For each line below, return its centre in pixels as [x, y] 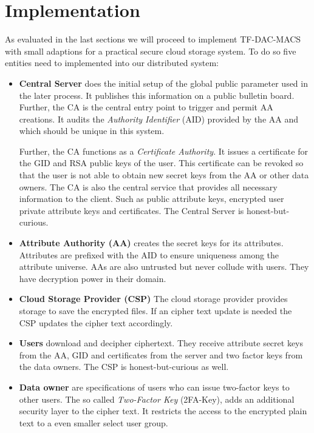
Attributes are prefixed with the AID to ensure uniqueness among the [149, 254]
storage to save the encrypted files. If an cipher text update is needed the [155, 310]
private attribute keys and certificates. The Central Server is [131, 210]
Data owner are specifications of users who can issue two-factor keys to [154, 387]
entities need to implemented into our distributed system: [112, 63]
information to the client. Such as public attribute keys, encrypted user [152, 199]
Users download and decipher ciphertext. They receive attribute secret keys [161, 343]
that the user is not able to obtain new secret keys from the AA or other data [164, 175]
